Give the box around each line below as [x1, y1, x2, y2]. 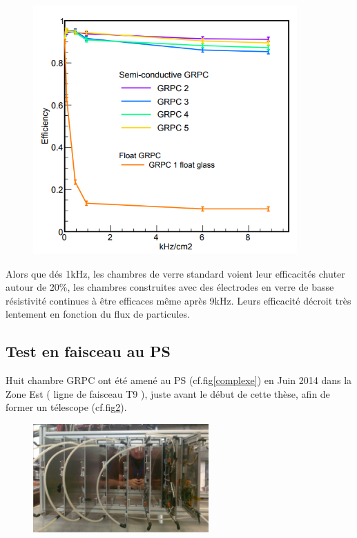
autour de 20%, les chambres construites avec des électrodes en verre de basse [6, 280, 334, 294]
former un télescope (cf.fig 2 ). [6, 400, 127, 414]
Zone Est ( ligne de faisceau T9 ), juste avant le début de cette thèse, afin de [6, 386, 330, 401]
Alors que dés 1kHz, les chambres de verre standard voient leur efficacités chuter [6, 266, 345, 280]
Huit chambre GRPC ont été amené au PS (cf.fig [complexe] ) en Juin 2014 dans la [6, 373, 352, 387]
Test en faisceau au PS [6, 340, 171, 362]
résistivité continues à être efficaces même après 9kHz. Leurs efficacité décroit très [6, 293, 351, 307]
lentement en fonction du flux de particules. [6, 307, 190, 321]
